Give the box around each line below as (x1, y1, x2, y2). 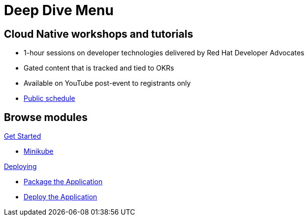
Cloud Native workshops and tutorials (4, 27, 193, 40)
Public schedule (24, 94, 75, 103)
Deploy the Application (24, 193, 97, 201)
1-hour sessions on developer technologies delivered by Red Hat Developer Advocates (24, 49, 305, 57)
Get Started (4, 132, 41, 141)
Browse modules (4, 111, 88, 123)
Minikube (24, 147, 54, 156)
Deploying (4, 162, 37, 171)
